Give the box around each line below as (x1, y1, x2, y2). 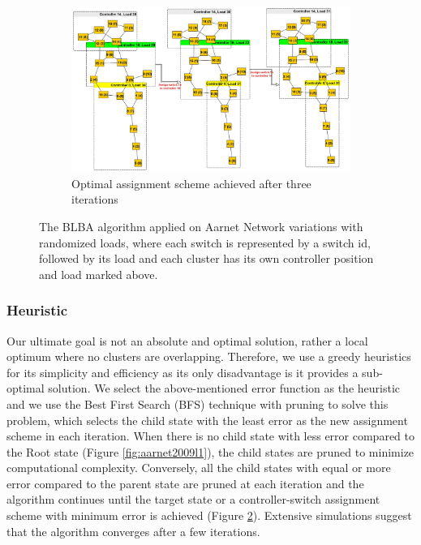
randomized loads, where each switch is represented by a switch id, (39, 234, 371, 251)
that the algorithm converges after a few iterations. (6, 522, 260, 539)
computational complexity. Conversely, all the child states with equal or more (6, 459, 391, 476)
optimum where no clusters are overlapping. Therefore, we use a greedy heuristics (6, 348, 411, 365)
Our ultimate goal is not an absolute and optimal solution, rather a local (6, 332, 368, 349)
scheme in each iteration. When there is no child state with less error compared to (6, 427, 415, 444)
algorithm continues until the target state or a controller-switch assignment (6, 491, 380, 508)
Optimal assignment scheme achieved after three (71, 174, 311, 191)
